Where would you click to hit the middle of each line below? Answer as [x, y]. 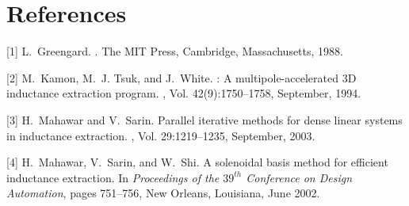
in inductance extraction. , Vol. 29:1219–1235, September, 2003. [161, 135]
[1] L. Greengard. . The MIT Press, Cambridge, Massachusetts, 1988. [175, 51]
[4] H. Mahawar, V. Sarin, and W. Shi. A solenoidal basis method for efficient [197, 162]
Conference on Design [299, 177]
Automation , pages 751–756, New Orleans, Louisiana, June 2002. [163, 193]
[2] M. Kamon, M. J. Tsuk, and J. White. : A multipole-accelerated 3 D [182, 77]
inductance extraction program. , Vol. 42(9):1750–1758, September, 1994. [184, 93]
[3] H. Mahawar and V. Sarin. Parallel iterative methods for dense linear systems [204, 119]
